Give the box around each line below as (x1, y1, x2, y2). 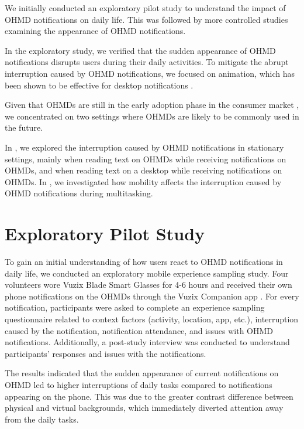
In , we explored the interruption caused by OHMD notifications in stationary (5, 141, 284, 153)
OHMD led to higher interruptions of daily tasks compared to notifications (5, 378, 272, 390)
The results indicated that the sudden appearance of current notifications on (5, 367, 279, 379)
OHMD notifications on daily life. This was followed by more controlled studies (5, 13, 288, 25)
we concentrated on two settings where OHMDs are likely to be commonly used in (5, 110, 299, 122)
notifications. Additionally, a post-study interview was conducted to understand (5, 336, 290, 348)
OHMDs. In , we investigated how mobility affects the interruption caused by (5, 175, 282, 188)
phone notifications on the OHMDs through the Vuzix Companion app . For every (5, 290, 299, 302)
